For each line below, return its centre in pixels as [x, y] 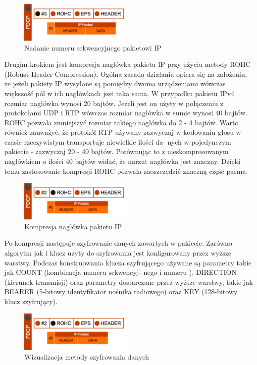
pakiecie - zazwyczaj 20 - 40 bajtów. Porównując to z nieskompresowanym [117, 151]
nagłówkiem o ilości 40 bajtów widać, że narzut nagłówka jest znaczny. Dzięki [123, 161]
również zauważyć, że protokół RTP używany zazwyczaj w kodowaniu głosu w [123, 132]
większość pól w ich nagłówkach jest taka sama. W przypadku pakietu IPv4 [120, 93]
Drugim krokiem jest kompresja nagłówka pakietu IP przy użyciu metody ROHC [128, 64]
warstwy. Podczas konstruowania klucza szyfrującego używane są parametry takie [128, 262]
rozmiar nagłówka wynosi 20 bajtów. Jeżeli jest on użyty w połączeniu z [114, 103]
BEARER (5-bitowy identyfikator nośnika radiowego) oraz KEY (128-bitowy [121, 291]
